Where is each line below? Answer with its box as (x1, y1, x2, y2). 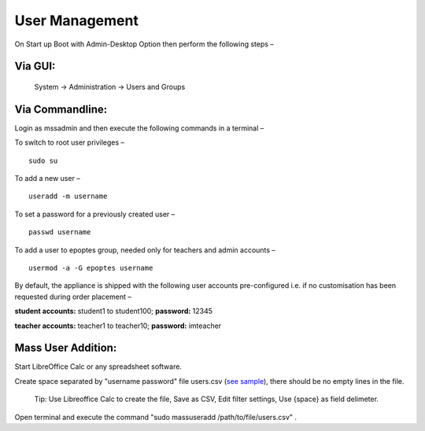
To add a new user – (14, 174, 80, 183)
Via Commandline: (14, 102, 108, 116)
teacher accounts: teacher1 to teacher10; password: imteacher (14, 321, 222, 330)
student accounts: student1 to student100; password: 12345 (14, 307, 213, 316)
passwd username (28, 228, 91, 237)
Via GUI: (14, 60, 56, 73)
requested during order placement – (14, 292, 131, 301)
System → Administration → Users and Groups (34, 82, 186, 91)
